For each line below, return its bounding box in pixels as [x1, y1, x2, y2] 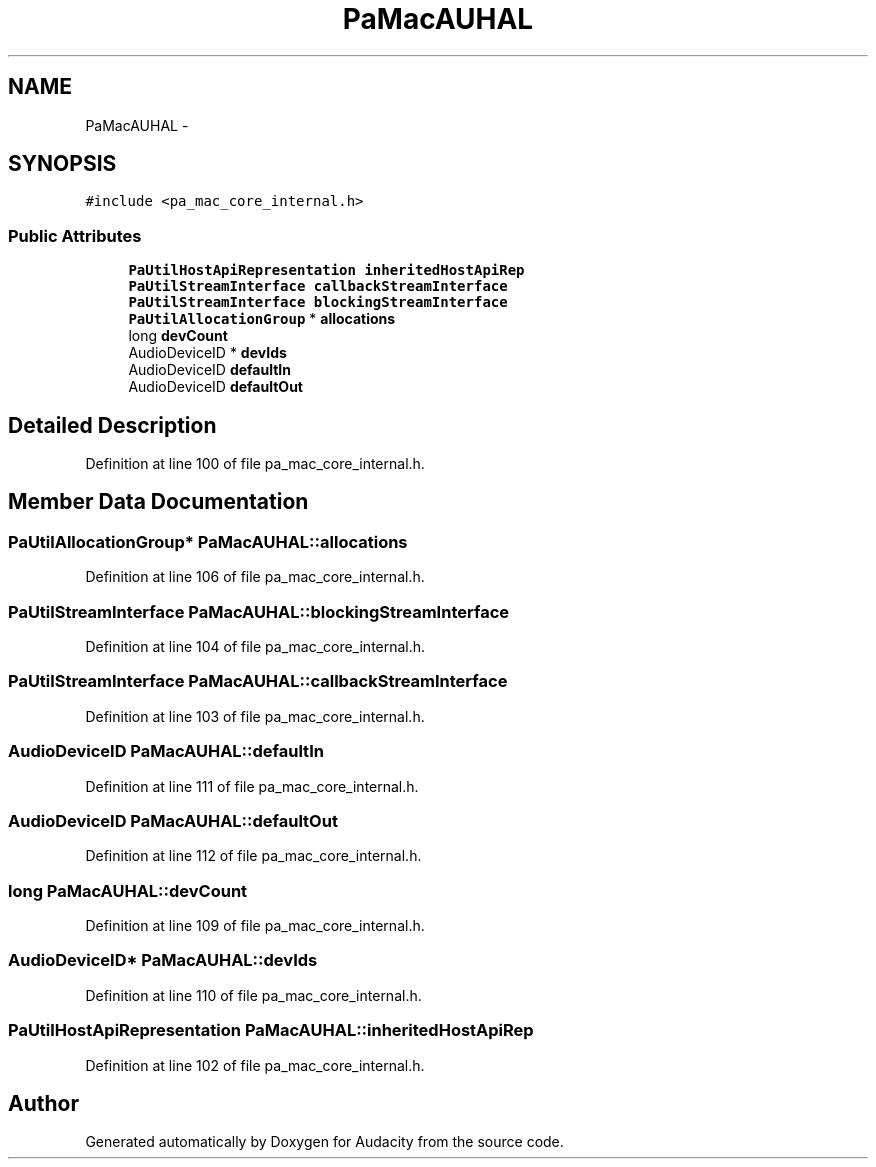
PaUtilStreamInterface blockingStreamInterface [128, 294, 508, 311]
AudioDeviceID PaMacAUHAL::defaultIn [8, 741, 324, 762]
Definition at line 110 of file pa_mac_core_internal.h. [85, 986, 422, 1004]
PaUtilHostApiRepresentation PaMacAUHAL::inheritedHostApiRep [8, 1020, 534, 1041]
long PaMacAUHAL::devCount [8, 880, 248, 901]
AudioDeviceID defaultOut [128, 378, 303, 396]
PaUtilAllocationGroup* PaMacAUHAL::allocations [8, 531, 408, 552]
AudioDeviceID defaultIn [128, 361, 292, 379]
